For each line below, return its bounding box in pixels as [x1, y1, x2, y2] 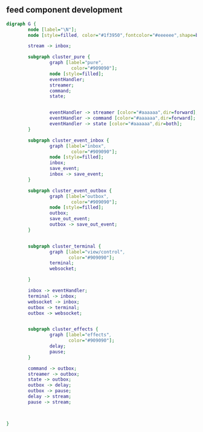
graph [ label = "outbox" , [49, 193, 110, 199]
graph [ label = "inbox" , [49, 143, 107, 149]
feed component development [6, 5, 123, 15]
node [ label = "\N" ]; [28, 27, 77, 33]
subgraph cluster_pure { [28, 54, 91, 60]
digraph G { [6, 21, 36, 27]
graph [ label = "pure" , [49, 60, 104, 66]
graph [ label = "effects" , [49, 332, 112, 338]
